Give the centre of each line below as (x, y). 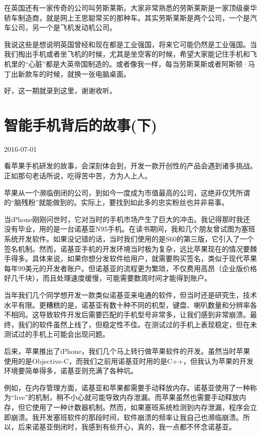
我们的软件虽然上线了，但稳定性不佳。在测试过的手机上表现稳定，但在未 (137, 324)
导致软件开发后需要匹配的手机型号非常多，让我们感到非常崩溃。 (144, 314)
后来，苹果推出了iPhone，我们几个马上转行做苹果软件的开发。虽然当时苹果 (127, 351)
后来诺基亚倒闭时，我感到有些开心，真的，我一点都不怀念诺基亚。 (127, 427)
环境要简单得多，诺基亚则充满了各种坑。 (71, 371)
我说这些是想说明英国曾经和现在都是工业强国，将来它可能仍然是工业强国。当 (130, 44)
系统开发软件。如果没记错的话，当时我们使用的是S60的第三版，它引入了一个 (129, 239)
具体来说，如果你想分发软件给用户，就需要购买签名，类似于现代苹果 (144, 258)
